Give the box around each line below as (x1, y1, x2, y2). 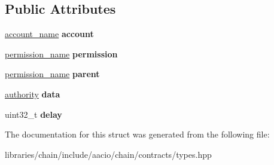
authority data (5, 87, 60, 100)
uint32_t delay (5, 108, 62, 120)
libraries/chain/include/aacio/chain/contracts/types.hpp (5, 148, 212, 160)
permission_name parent (5, 68, 100, 80)
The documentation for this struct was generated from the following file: (5, 128, 270, 140)
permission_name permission (5, 47, 118, 60)
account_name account (5, 27, 94, 40)
